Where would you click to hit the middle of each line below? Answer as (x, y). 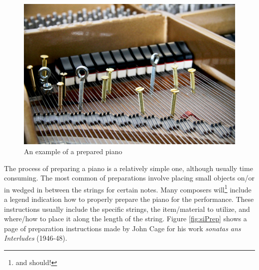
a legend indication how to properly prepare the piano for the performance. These (129, 199)
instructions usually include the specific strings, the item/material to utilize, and (127, 209)
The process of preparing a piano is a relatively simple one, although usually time (129, 168)
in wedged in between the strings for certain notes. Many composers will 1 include (128, 188)
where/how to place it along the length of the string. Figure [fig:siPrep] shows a (126, 219)
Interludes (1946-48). (36, 238)
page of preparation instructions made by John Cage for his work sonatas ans (123, 228)
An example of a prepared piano (73, 151)
